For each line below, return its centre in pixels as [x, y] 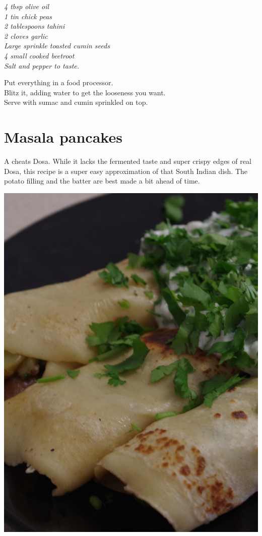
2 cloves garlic [26, 36]
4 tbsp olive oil [27, 6]
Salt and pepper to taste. [42, 65]
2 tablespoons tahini [35, 26]
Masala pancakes [63, 137]
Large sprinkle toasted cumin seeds [57, 46]
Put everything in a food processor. [59, 82]
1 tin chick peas [28, 16]
